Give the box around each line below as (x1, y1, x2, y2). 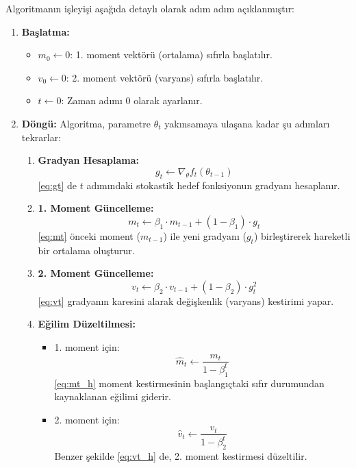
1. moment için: (54, 339, 120, 354)
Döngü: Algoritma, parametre (21, 116, 151, 130)
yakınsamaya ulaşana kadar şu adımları (164, 116, 330, 130)
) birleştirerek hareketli (253, 228, 351, 243)
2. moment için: (54, 412, 120, 426)
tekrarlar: (21, 130, 62, 144)
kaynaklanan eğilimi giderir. (54, 389, 171, 404)
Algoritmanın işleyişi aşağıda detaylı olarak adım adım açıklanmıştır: (5, 1, 295, 15)
